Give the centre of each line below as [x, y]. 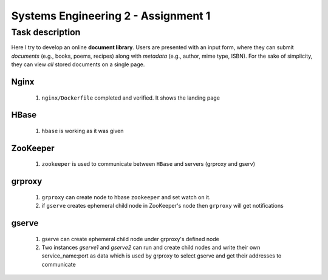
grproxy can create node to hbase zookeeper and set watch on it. [126, 197]
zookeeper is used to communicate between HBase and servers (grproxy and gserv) [148, 164]
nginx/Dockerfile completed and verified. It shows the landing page [131, 98]
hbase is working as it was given [83, 131]
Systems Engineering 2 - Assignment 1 [111, 16]
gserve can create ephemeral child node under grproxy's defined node [131, 239]
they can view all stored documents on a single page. [78, 64]
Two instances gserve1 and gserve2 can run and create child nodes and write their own [151, 247]
